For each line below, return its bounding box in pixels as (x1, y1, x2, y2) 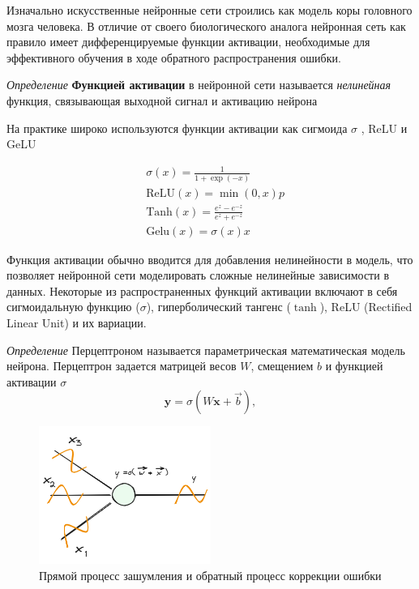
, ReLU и (361, 119, 408, 136)
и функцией (325, 357, 383, 374)
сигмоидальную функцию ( (6, 298, 140, 315)
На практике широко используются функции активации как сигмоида (6, 119, 348, 136)
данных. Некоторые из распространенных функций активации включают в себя (6, 282, 398, 299)
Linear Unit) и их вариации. (6, 314, 147, 331)
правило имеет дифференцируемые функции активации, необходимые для (6, 33, 370, 50)
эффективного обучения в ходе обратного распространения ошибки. (6, 49, 341, 66)
